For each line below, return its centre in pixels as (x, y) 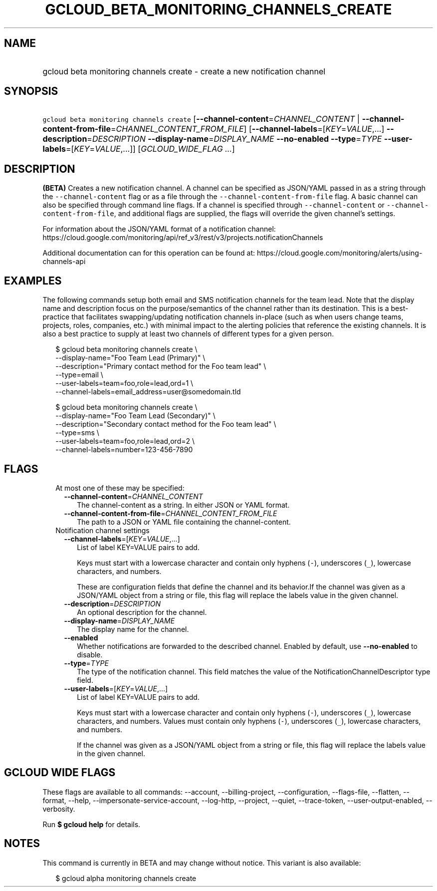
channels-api (64, 262)
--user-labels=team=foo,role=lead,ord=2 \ (125, 441)
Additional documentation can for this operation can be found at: (149, 253)
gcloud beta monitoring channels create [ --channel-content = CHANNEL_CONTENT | (201, 119)
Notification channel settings (103, 530)
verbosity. (59, 809)
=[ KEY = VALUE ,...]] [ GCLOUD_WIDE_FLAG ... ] (150, 149)
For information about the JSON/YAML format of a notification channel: (159, 229)
